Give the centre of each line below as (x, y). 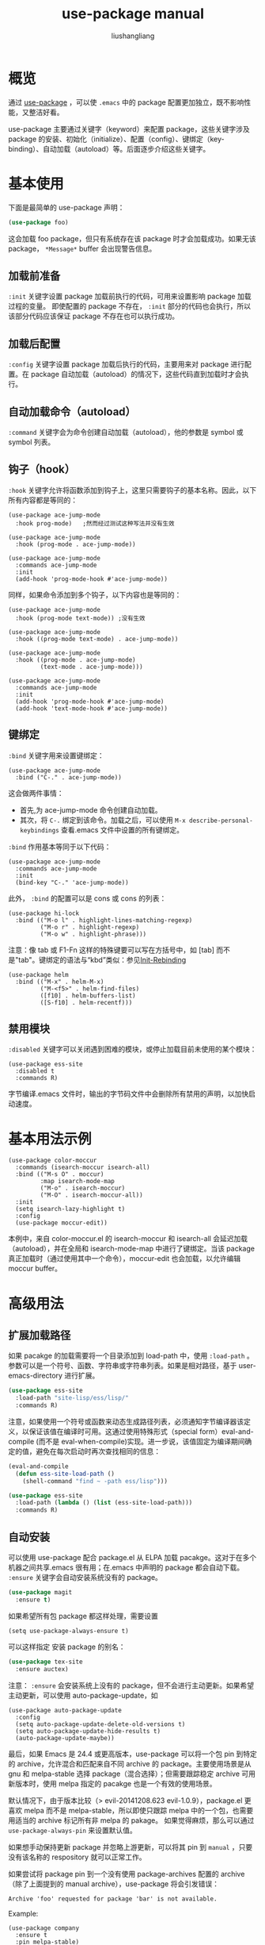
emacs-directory (36, 1376)
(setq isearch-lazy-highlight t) (70, 1209)
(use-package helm (38, 974)
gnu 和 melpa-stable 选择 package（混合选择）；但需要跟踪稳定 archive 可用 (132, 1774)
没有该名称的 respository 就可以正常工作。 (77, 1857)
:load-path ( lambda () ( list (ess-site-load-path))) (104, 1503)
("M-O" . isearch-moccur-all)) (92, 1195)
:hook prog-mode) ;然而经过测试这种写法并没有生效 (95, 523)
